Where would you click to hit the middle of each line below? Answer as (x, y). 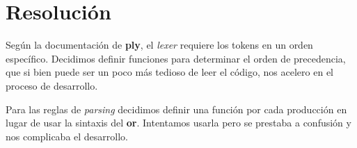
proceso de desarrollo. (52, 85)
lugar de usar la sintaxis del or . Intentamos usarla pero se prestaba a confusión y (178, 123)
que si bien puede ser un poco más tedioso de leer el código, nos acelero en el (169, 72)
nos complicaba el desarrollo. (67, 136)
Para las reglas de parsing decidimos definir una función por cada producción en (176, 109)
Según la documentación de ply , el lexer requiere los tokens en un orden (159, 45)
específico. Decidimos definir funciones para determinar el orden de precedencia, (176, 58)
